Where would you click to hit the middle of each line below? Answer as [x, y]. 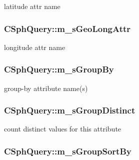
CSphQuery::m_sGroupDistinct [70, 110]
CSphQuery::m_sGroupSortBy [68, 151]
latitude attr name [32, 6]
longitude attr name [35, 47]
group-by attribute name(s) [46, 88]
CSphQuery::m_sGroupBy [59, 69]
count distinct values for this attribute [63, 129]
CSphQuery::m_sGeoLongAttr [67, 28]
